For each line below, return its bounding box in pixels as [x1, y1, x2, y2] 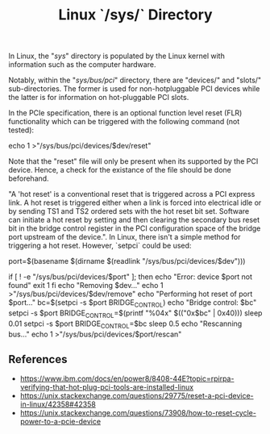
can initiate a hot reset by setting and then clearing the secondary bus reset [8, 215, 260, 225]
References [8, 353, 68, 366]
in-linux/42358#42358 [19, 399, 97, 409]
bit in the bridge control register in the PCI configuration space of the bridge [8, 223, 261, 233]
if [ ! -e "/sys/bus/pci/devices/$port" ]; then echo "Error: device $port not [8, 272, 252, 282]
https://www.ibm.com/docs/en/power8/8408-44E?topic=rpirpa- [19, 373, 235, 384]
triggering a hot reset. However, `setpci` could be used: [8, 240, 192, 251]
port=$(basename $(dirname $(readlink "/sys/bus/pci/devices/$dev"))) [8, 257, 246, 266]
